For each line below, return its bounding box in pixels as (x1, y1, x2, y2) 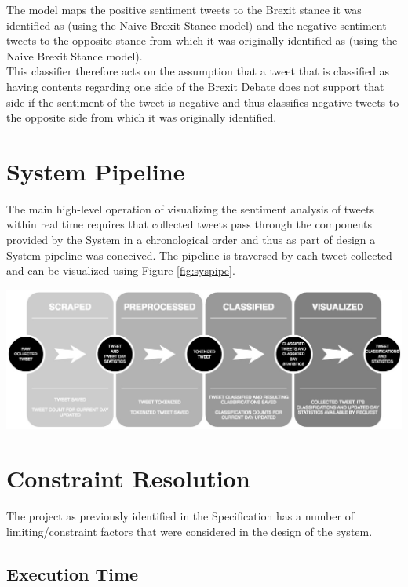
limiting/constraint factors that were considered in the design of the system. (6, 523, 373, 539)
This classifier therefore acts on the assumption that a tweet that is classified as (6, 63, 390, 79)
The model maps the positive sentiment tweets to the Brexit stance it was (6, 2, 362, 17)
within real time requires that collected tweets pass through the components (6, 216, 373, 232)
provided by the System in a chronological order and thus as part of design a (6, 232, 376, 248)
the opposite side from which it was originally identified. (6, 109, 277, 126)
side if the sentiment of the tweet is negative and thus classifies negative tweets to (6, 93, 399, 110)
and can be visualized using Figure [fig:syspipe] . (6, 262, 235, 279)
